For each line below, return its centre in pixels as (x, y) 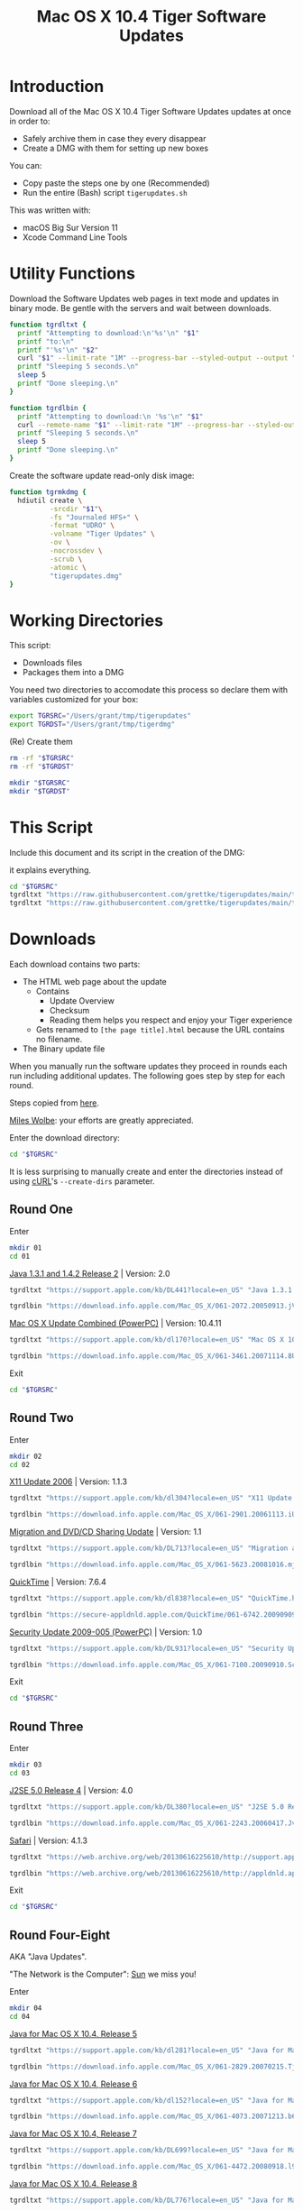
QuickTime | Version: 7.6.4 (58, 1582)
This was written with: (50, 210)
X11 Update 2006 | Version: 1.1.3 (69, 1482)
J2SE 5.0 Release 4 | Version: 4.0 (71, 1790)
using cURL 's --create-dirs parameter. (82, 1181)
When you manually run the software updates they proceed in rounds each (148, 1067)
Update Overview (82, 1001)
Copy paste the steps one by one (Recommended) (116, 183)
